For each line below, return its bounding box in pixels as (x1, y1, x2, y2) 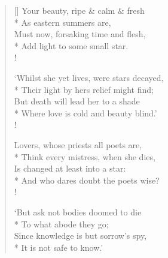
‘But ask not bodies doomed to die (14, 205, 142, 218)
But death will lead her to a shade (14, 95, 140, 107)
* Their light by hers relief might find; (14, 83, 154, 95)
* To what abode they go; (14, 217, 109, 230)
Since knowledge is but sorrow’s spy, (14, 229, 147, 242)
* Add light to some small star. (14, 39, 129, 52)
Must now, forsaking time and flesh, (14, 28, 146, 40)
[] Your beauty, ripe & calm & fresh (14, 4, 145, 16)
